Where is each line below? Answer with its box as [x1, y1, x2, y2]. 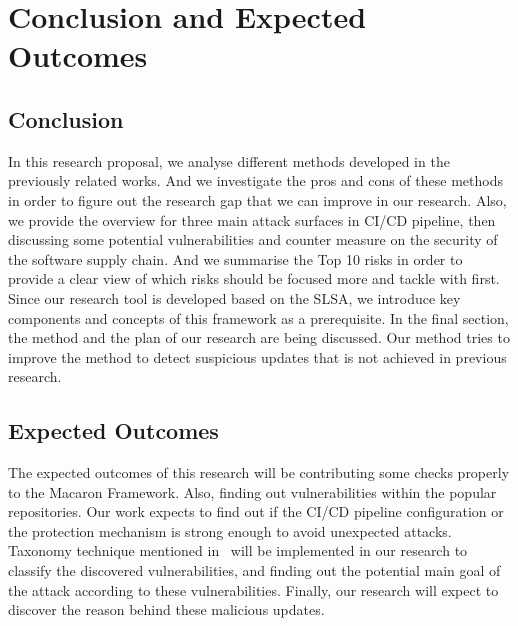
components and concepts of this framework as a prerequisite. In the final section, [8, 307, 509, 328]
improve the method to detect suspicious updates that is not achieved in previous [8, 346, 507, 367]
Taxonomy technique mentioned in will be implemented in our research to [8, 540, 468, 561]
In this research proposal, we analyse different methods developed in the [8, 150, 450, 171]
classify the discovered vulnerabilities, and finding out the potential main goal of [8, 560, 501, 581]
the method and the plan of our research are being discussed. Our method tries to [8, 327, 510, 348]
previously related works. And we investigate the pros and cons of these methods [8, 170, 503, 191]
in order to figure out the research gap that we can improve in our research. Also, [8, 189, 507, 210]
